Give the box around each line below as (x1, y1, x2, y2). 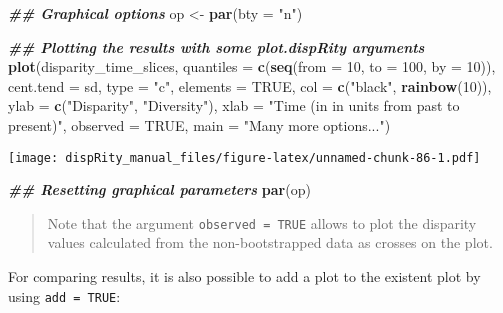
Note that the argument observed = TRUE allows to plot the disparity (47, 212, 477, 233)
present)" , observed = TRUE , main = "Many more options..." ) (8, 114, 391, 135)
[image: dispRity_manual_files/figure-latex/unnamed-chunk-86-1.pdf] (8, 150, 481, 165)
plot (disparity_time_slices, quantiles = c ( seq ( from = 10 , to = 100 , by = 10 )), (8, 56, 496, 77)
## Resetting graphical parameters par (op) (8, 179, 311, 200)
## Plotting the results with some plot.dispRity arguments (8, 36, 425, 57)
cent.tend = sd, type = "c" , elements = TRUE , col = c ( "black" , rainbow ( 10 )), (8, 75, 492, 96)
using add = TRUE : (8, 285, 121, 306)
